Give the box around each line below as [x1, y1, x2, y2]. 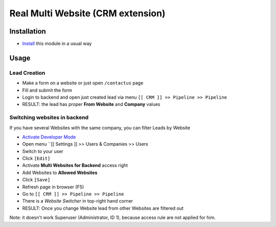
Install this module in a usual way [22, 41, 92, 47]
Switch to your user [22, 148, 63, 154]
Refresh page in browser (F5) [22, 184, 84, 190]
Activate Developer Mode [22, 134, 76, 140]
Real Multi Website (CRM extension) [9, 8, 166, 19]
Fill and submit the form [22, 87, 73, 93]
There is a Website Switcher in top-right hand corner [22, 198, 133, 204]
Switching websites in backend [9, 114, 89, 121]
